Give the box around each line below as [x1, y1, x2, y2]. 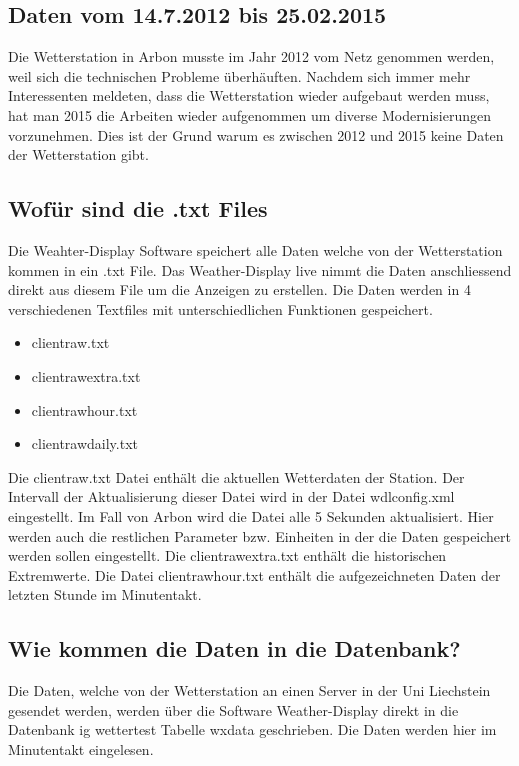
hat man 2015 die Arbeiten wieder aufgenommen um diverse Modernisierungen [8, 104, 491, 125]
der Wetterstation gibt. [8, 144, 149, 165]
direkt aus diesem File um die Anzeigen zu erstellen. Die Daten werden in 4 [8, 279, 471, 300]
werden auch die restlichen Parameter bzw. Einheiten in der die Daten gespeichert [8, 525, 512, 546]
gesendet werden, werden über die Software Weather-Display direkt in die [8, 699, 459, 720]
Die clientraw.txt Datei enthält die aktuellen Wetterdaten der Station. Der [8, 466, 465, 487]
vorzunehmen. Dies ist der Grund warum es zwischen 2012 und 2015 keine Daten [8, 124, 504, 145]
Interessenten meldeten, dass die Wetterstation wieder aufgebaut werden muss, [8, 85, 490, 106]
